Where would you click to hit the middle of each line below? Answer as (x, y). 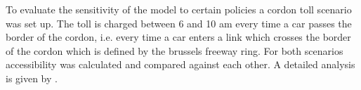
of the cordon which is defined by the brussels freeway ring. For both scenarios (175, 50)
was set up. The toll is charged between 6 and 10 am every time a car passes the (179, 23)
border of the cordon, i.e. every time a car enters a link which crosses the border (178, 37)
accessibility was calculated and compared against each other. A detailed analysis (180, 64)
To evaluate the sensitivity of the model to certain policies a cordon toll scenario (179, 9)
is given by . (32, 78)
